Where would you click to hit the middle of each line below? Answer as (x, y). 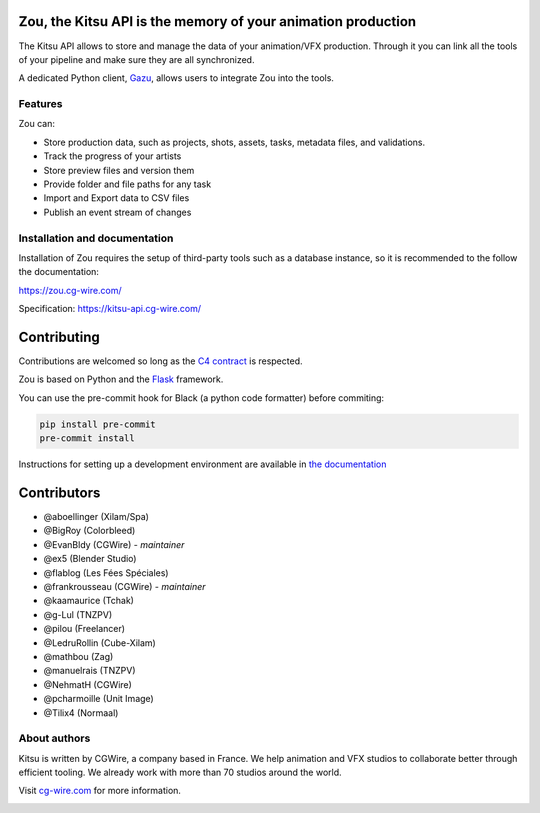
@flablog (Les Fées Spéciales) (106, 572)
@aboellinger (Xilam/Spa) (96, 517)
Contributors (59, 492)
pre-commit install (87, 438)
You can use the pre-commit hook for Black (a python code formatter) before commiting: (201, 397)
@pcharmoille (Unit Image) (98, 699)
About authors (54, 738)
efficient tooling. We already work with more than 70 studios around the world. (180, 772)
